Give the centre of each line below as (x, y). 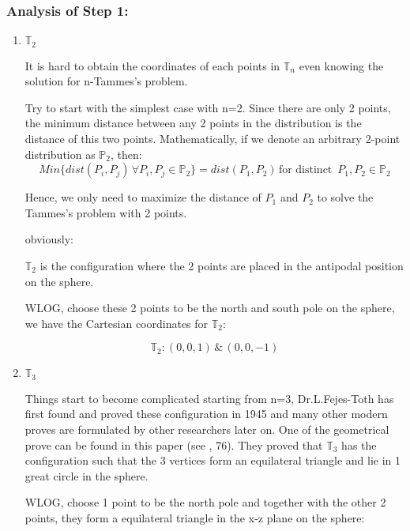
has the (359, 444)
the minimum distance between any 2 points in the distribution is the (193, 123)
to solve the (345, 197)
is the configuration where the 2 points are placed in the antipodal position (222, 266)
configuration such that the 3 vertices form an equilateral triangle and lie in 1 (213, 460)
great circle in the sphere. (87, 475)
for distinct (305, 170)
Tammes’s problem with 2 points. (106, 212)
